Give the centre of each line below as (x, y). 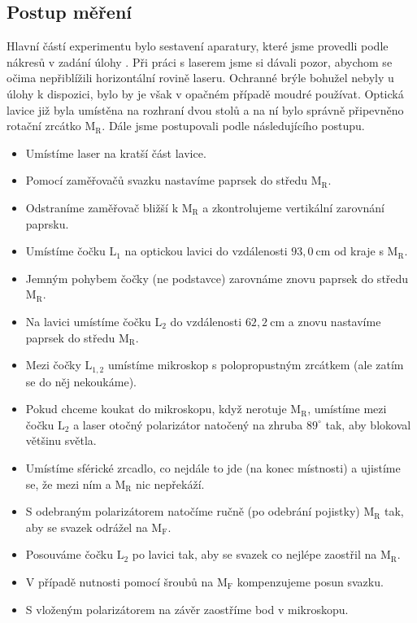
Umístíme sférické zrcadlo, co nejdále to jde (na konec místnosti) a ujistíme (213, 467)
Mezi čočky (53, 365)
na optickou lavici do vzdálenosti (206, 251)
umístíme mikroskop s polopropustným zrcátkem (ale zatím (256, 365)
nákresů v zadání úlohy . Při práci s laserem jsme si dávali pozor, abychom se (200, 61)
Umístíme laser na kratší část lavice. (116, 152)
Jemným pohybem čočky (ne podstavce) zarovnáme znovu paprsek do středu (217, 278)
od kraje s (359, 251)
